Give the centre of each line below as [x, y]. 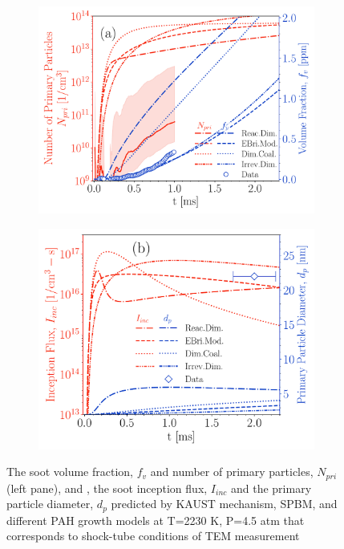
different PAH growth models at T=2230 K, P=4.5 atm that [156, 520]
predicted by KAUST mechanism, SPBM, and [224, 504]
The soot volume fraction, [70, 472]
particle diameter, [50, 504]
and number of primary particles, [232, 472]
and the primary [271, 488]
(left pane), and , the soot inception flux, [107, 488]
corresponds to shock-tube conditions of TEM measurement [153, 536]
